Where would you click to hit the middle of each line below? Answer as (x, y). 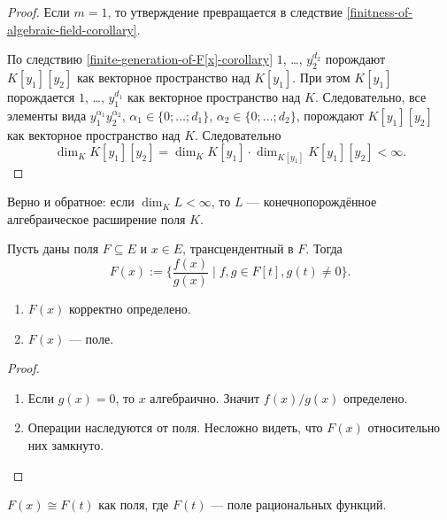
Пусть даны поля (53, 248)
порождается (41, 96)
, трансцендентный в (238, 248)
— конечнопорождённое (312, 202)
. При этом (321, 77)
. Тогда (324, 248)
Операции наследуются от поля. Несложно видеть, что (175, 427)
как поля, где (134, 504)
